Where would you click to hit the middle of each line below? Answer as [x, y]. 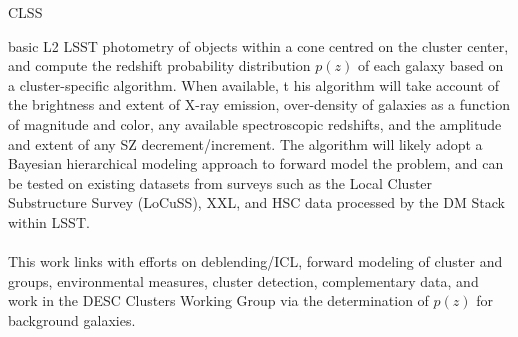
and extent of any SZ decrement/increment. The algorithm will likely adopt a [245, 143]
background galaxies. [72, 319]
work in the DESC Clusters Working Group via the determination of [218, 300]
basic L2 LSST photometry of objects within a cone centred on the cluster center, [258, 45]
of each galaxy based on [430, 65]
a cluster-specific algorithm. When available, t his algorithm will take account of [254, 84]
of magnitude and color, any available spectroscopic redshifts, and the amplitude [255, 123]
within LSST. [49, 221]
